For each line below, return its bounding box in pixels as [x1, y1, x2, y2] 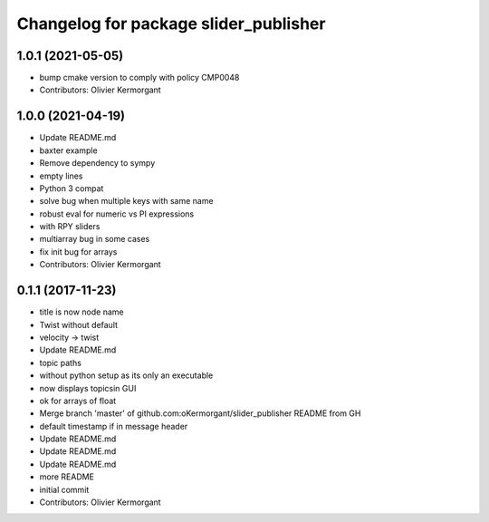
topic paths [39, 357, 81, 368]
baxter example [39, 145, 99, 156]
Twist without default [39, 319, 118, 330]
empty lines [39, 170, 83, 181]
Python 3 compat [39, 182, 104, 194]
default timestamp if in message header [39, 420, 188, 431]
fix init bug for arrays [39, 246, 118, 257]
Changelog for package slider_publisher [16, 14, 326, 34]
